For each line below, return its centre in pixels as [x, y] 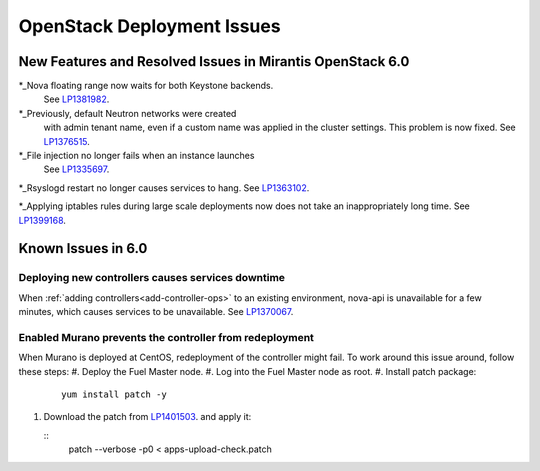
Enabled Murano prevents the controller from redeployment [166, 337]
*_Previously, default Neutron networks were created [127, 113]
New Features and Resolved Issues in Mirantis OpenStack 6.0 [214, 61]
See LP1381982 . [76, 99]
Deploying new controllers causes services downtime [151, 278]
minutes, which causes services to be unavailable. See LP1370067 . [156, 312]
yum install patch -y [114, 394]
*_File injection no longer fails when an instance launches [136, 156]
